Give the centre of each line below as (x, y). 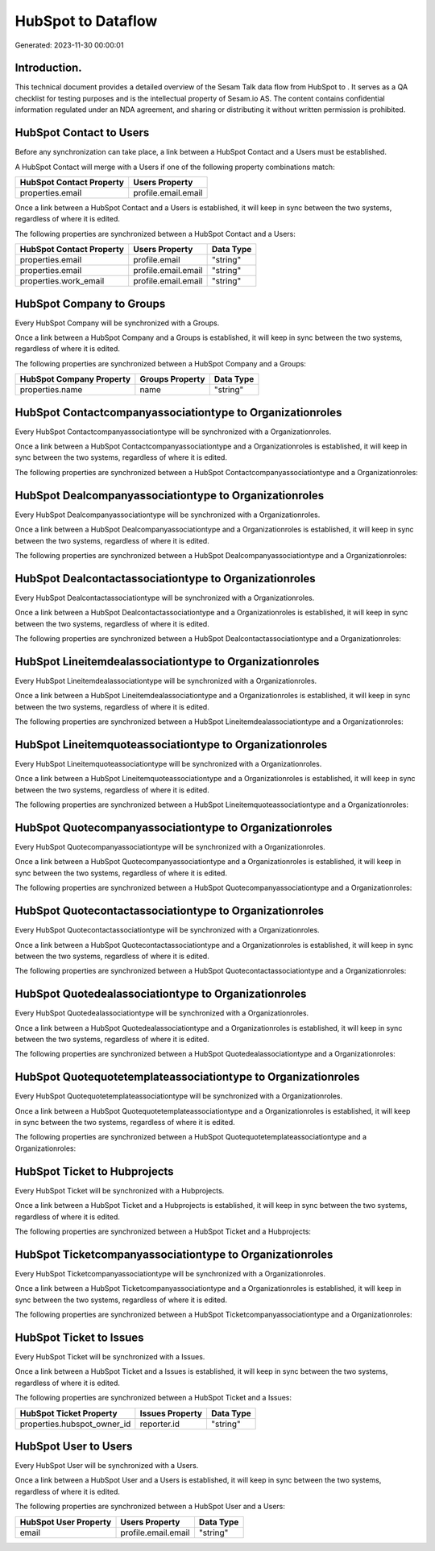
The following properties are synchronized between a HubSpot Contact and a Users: (155, 234)
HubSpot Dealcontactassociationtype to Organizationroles (165, 579)
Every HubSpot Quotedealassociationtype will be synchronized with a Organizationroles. (162, 1013)
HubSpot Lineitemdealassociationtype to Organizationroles (167, 662)
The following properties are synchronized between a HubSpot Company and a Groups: (160, 363)
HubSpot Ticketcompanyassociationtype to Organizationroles (174, 1254)
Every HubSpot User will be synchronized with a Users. (107, 1466)
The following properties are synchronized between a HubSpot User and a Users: (150, 1507)
